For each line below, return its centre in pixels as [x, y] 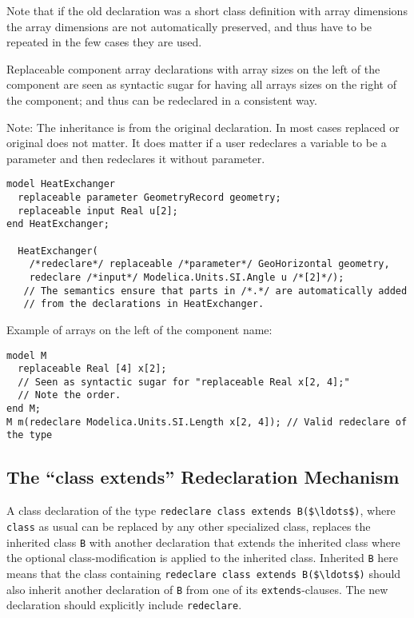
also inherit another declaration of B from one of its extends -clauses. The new [197, 589]
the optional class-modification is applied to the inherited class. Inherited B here [202, 558]
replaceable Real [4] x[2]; [92, 369]
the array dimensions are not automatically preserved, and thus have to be [189, 26]
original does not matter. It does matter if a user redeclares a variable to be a [197, 143]
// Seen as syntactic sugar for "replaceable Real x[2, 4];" [184, 382]
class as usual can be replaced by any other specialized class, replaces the [189, 526]
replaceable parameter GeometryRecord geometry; [149, 197]
